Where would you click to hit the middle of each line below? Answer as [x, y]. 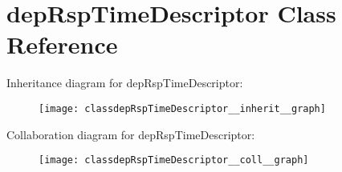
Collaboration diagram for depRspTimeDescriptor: [131, 134]
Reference [62, 44]
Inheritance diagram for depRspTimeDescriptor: [125, 83]
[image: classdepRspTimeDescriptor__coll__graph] [174, 160]
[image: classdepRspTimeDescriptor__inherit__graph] [182, 108]
